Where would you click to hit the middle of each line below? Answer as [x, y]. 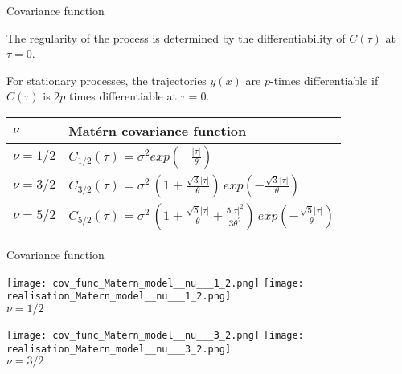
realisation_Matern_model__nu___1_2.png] [119, 297]
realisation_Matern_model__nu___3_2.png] [119, 349]
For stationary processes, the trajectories [107, 80]
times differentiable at [123, 96]
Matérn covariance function [158, 130]
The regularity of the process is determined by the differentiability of [176, 37]
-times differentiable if [324, 80]
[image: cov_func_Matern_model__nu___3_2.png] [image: [155, 335]
